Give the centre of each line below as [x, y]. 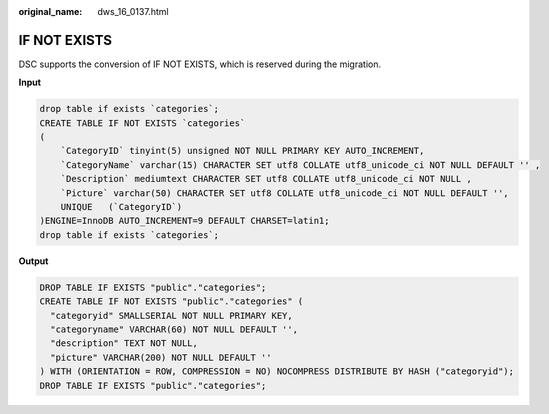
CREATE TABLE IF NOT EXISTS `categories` [142, 123]
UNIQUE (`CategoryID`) [121, 207]
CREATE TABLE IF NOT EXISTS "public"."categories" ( [171, 301]
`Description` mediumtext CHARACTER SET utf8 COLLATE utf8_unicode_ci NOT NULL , [266, 179]
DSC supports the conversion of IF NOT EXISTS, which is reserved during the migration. [200, 64]
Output [33, 261]
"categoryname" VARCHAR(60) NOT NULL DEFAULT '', [174, 329]
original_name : [50, 11]
